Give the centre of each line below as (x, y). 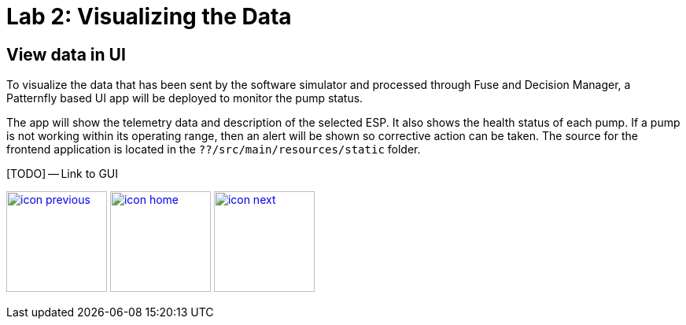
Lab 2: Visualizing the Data (149, 17)
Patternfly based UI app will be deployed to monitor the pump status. (185, 98)
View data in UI (66, 54)
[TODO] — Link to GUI (63, 174)
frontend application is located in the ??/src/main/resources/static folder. (214, 150)
